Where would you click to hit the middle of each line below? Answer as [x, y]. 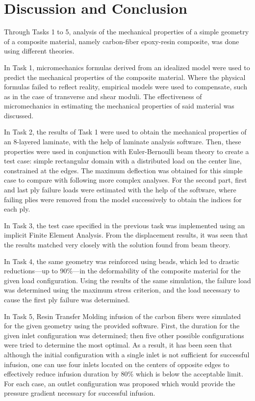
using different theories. [39, 51]
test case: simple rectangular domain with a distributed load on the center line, [123, 161]
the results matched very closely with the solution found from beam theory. [117, 244]
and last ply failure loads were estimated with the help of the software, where [120, 190]
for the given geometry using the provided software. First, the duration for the [122, 326]
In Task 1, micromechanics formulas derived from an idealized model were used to [127, 67]
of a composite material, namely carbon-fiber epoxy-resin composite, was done [122, 41]
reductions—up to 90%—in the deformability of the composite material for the [122, 271]
